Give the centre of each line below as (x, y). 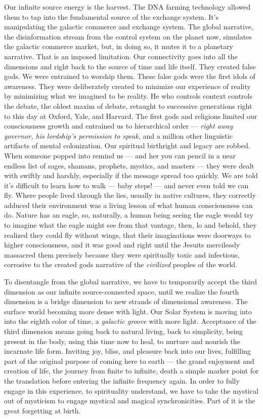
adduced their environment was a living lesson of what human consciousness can (128, 205)
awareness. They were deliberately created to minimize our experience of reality (127, 86)
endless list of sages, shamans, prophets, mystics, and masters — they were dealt (129, 165)
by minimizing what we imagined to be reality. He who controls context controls (128, 96)
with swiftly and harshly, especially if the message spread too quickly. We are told (131, 175)
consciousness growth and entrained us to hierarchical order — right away (119, 126)
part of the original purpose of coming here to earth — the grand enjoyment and (129, 361)
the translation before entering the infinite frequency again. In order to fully (122, 380)
